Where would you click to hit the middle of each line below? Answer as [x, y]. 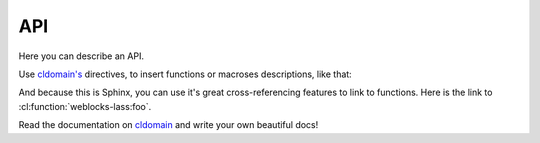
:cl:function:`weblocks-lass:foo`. [85, 106]
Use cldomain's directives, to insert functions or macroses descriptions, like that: [185, 74]
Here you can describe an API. [81, 56]
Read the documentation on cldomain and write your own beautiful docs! [168, 125]
